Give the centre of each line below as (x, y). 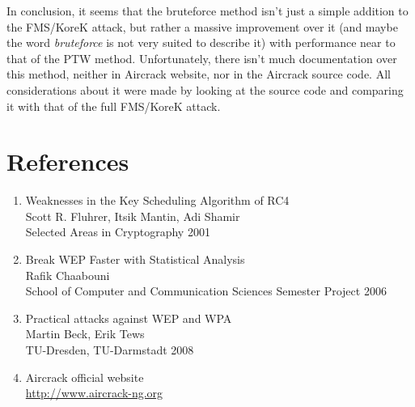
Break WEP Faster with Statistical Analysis (135, 259)
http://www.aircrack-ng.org (94, 393)
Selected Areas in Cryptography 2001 (118, 232)
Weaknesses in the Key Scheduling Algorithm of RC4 (157, 200)
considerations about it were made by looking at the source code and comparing (205, 89)
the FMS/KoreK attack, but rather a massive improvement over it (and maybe (202, 26)
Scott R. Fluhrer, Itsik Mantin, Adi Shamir (133, 216)
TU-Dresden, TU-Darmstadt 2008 (110, 350)
